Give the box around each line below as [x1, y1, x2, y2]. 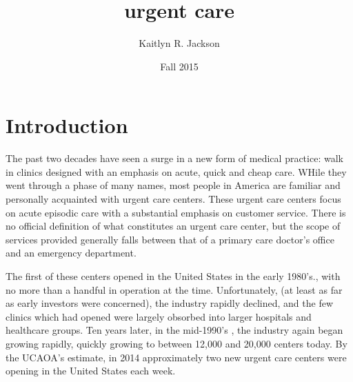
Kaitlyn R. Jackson [139, 36, 220, 50]
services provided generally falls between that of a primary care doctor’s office [6, 232, 334, 246]
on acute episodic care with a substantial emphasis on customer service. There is [6, 205, 346, 219]
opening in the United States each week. [6, 363, 176, 378]
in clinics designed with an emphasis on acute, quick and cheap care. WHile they [6, 164, 347, 179]
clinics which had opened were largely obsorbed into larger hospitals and [6, 309, 312, 323]
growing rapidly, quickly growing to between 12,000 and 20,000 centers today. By [6, 336, 347, 350]
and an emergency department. [6, 245, 137, 260]
